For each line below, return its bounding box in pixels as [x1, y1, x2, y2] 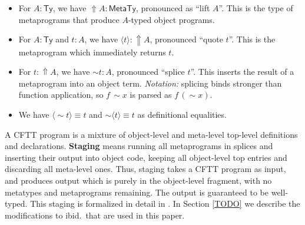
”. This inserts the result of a [190, 65, 294, 78]
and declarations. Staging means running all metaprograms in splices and [5, 140, 273, 152]
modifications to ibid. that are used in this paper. [5, 209, 185, 221]
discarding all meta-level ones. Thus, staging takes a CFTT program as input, [5, 163, 286, 175]
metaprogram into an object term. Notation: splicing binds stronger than [18, 77, 282, 89]
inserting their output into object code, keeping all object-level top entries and [5, 151, 287, 163]
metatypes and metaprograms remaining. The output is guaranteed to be [5, 186, 268, 198]
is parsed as [130, 88, 172, 101]
